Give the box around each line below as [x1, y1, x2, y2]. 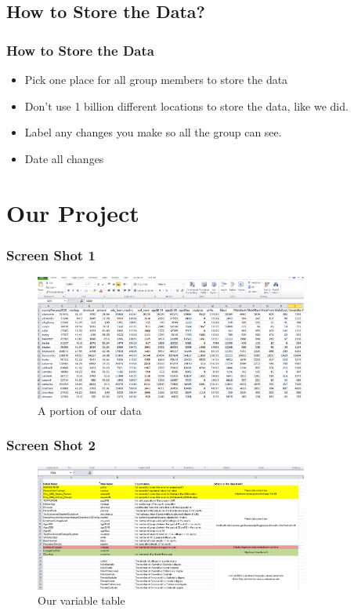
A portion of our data [38, 402, 142, 418]
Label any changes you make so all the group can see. [24, 124, 282, 140]
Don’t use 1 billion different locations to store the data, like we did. [24, 97, 349, 114]
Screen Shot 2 [6, 435, 96, 455]
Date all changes [24, 150, 104, 166]
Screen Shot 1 [6, 245, 96, 264]
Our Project [6, 196, 139, 228]
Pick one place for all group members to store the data [24, 71, 288, 87]
